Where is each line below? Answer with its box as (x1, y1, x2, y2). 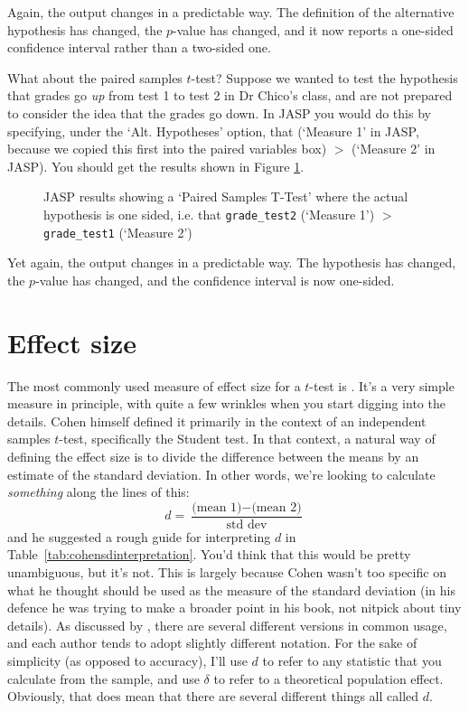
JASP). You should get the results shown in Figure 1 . (7, 156, 305, 175)
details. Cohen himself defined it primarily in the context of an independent (7, 411, 427, 430)
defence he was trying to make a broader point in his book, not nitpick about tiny (7, 598, 462, 617)
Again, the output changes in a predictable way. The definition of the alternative (7, 3, 455, 21)
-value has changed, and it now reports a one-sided (173, 20, 454, 39)
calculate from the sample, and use (7, 669, 200, 688)
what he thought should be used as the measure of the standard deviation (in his (7, 580, 456, 599)
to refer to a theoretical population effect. (213, 669, 444, 688)
